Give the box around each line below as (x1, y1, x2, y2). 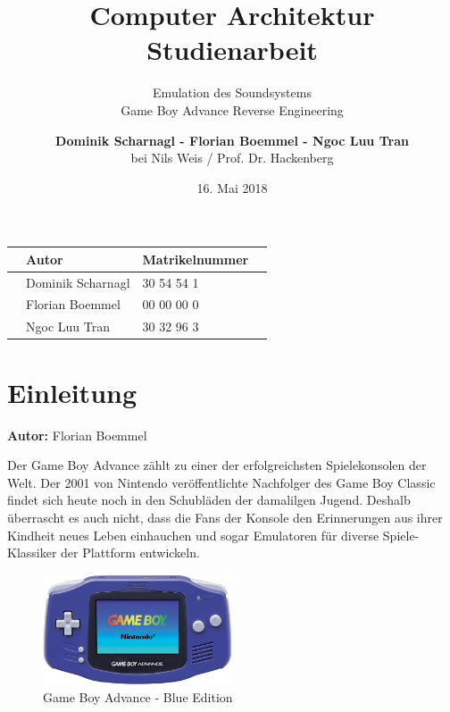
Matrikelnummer (142, 249, 249, 268)
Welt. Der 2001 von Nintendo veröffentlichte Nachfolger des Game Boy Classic (7, 473, 436, 491)
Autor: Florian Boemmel (7, 425, 147, 444)
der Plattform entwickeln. (61, 543, 200, 562)
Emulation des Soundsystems (153, 83, 312, 102)
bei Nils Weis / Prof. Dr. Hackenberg (130, 148, 334, 167)
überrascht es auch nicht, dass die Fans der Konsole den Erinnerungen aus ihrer (7, 507, 443, 526)
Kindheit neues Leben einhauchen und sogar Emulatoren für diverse (7, 525, 379, 544)
